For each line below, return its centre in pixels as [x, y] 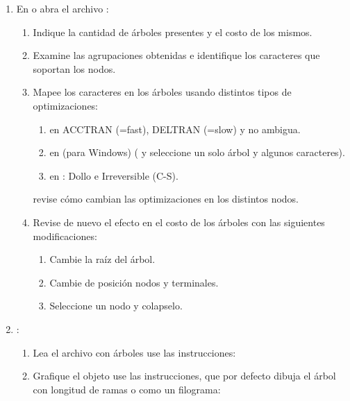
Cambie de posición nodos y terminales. [134, 282]
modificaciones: [65, 236]
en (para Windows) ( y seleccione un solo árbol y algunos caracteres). [197, 152]
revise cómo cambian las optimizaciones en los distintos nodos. [166, 199]
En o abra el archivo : [62, 8]
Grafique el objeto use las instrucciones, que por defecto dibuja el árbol [184, 376]
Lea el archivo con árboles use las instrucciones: [134, 352]
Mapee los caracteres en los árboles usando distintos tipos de [162, 92]
